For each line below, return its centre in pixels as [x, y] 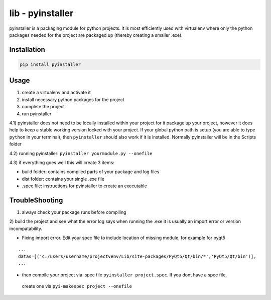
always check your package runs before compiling [74, 212]
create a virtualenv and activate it [56, 93]
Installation [27, 50]
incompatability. [26, 229]
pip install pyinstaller [50, 64]
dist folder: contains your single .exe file [63, 179]
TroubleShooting [36, 200]
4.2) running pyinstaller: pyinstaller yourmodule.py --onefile [81, 153]
